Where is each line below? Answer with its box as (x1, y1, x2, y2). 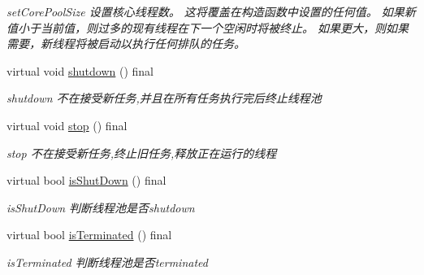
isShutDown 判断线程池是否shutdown (6, 199, 195, 216)
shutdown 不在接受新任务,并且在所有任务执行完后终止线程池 (6, 89, 322, 107)
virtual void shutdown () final (6, 62, 154, 79)
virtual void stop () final (6, 116, 128, 133)
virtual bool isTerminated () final (6, 226, 172, 243)
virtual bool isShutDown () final (6, 172, 167, 189)
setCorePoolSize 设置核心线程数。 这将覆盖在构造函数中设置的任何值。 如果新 (6, 3, 416, 20)
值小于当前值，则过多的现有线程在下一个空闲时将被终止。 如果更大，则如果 (6, 19, 409, 36)
